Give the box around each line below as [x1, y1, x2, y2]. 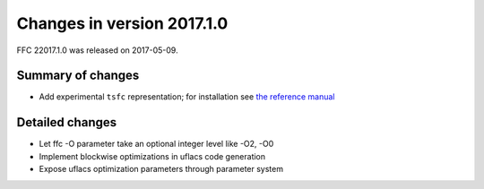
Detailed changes [16, 115, 117, 130]
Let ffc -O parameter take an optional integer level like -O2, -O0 [39, 139, 274, 150]
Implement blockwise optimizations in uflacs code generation [39, 150, 266, 161]
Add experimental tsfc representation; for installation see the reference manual [39, 91, 335, 102]
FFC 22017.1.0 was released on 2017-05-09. [16, 45, 178, 56]
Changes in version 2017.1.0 [16, 13, 229, 33]
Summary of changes [16, 68, 140, 83]
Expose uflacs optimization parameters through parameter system [39, 164, 284, 175]
